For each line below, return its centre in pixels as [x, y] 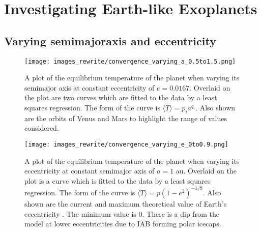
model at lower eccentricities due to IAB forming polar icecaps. [123, 224]
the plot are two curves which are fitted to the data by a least [121, 97]
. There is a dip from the [181, 213]
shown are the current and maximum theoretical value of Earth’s [126, 203]
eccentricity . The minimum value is [80, 213]
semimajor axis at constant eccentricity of [90, 87]
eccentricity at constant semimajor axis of [90, 171]
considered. [42, 128]
